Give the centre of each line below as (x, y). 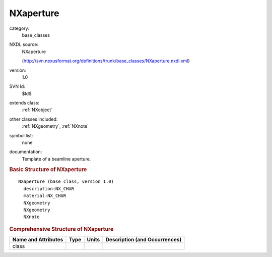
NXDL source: (24, 44)
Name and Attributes (38, 240)
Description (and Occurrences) (144, 240)
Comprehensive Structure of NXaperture (61, 229)
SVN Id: (17, 86)
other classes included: (33, 119)
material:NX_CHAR (45, 196)
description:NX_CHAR (49, 189)
